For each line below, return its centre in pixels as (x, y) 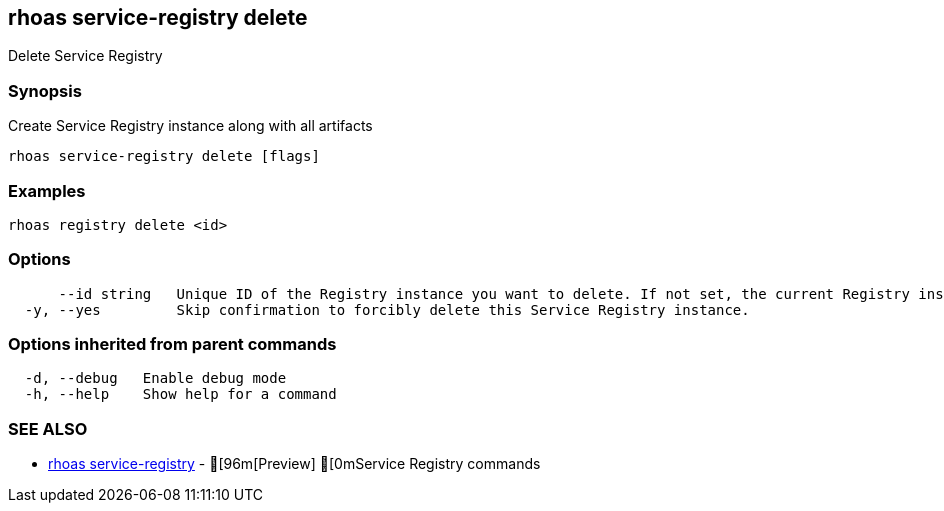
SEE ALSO (48, 428)
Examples (47, 190)
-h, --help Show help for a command (180, 394)
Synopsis (45, 90)
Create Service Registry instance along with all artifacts (190, 126)
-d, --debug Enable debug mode (155, 378)
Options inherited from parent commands (172, 344)
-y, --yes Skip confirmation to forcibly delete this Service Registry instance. (387, 309)
